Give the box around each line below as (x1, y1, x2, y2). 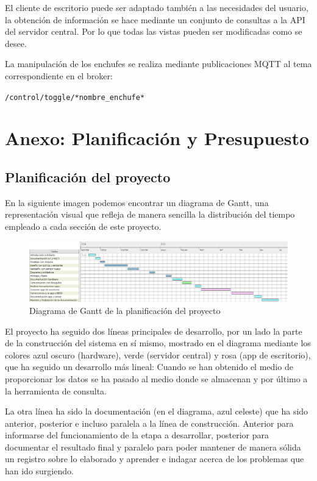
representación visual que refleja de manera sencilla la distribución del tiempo (5, 208, 295, 221)
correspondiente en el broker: (5, 69, 113, 82)
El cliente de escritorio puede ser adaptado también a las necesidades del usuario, (5, 1, 308, 13)
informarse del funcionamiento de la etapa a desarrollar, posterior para (5, 429, 269, 441)
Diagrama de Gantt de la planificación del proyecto (29, 304, 221, 316)
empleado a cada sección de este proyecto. (5, 219, 162, 232)
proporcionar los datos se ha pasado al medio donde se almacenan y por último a (5, 372, 308, 385)
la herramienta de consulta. (5, 384, 107, 397)
